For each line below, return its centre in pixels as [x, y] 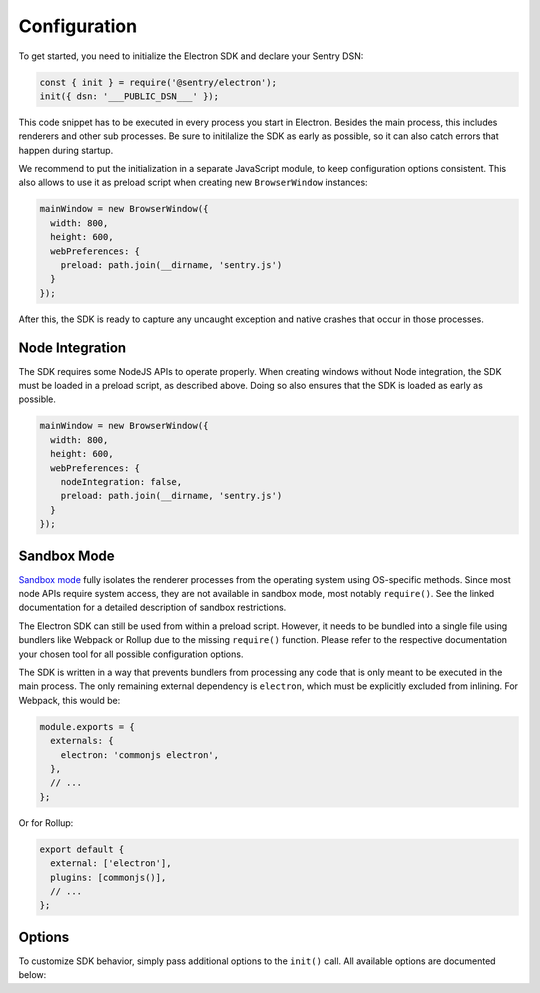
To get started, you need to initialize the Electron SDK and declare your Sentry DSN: [191, 56]
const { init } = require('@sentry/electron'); [158, 82]
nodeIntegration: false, [121, 482]
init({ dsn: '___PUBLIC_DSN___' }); [129, 96]
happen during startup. [66, 150]
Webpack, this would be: [69, 700]
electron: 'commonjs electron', [140, 754]
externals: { [82, 741]
